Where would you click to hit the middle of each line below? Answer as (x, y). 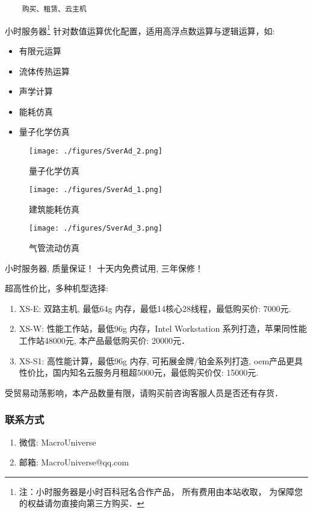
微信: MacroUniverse (57, 442)
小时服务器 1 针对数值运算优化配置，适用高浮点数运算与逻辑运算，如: (140, 30)
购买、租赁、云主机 (54, 9)
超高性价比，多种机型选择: (57, 288)
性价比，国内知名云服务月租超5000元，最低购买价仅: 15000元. (139, 372)
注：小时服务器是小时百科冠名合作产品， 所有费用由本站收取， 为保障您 (161, 491)
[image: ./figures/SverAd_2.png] (96, 151)
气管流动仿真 (54, 248)
